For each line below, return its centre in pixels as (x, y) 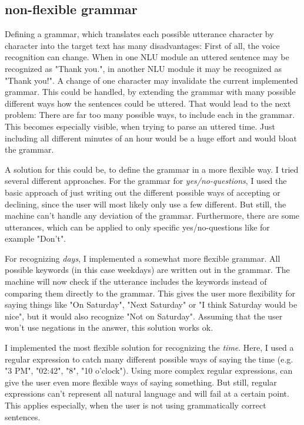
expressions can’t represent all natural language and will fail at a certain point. (147, 393)
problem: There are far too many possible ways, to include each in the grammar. (150, 115)
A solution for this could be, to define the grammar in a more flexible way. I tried (152, 169)
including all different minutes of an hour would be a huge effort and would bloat (151, 138)
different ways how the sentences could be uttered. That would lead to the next (148, 103)
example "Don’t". (36, 238)
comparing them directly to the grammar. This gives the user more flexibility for (150, 293)
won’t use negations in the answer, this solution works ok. (109, 327)
